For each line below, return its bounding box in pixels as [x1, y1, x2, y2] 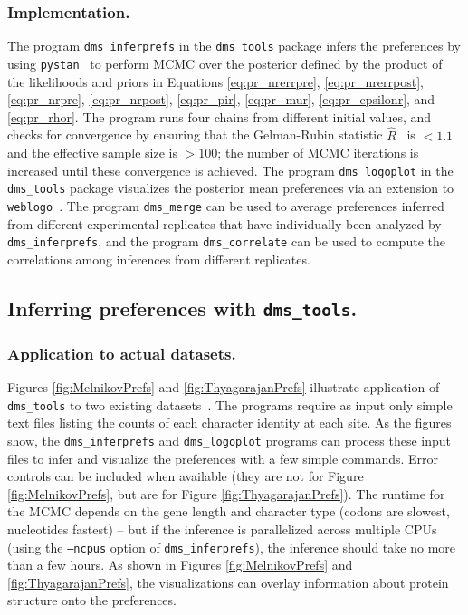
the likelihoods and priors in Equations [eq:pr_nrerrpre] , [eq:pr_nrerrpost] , [7, 72, 424, 91]
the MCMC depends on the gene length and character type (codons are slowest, [7, 502, 450, 521]
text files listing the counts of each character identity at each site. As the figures [7, 413, 452, 432]
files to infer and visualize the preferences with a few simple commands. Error [7, 448, 439, 467]
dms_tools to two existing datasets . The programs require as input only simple [7, 395, 453, 414]
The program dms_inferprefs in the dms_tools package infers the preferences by [7, 36, 461, 55]
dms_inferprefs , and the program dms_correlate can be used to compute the [7, 232, 445, 251]
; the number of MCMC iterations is [217, 143, 419, 162]
